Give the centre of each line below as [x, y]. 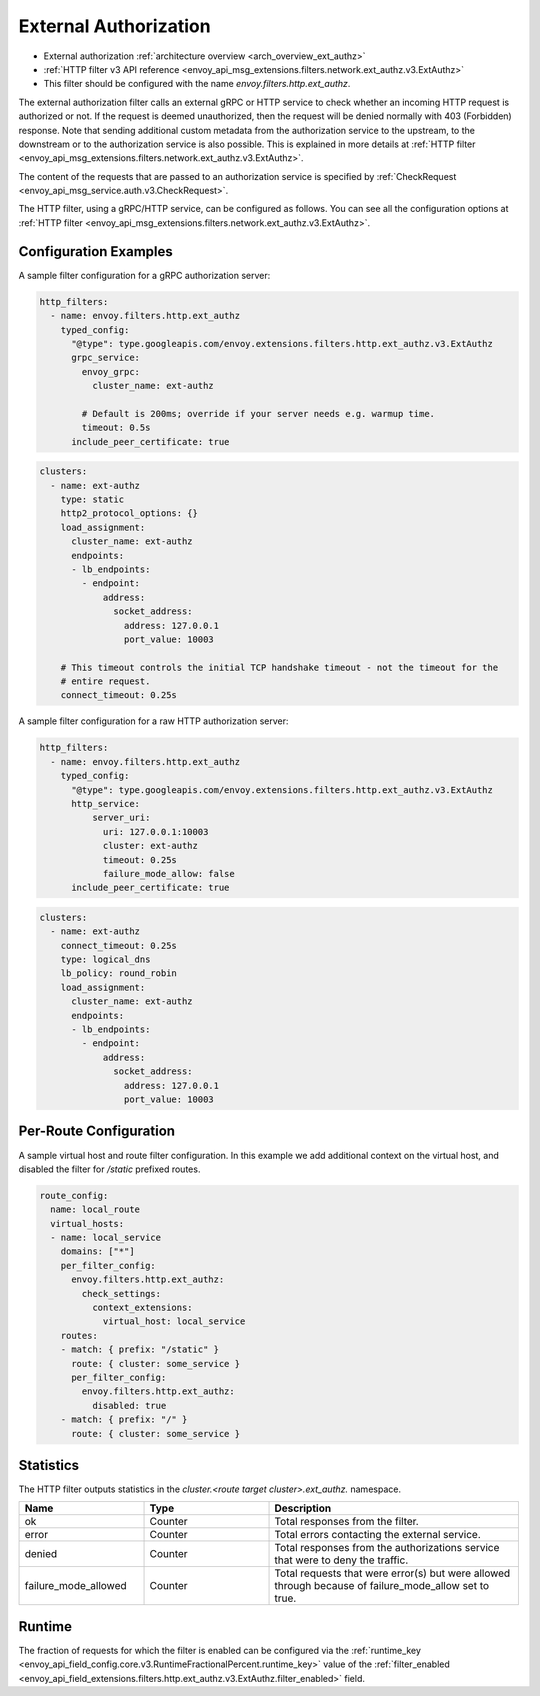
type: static [92, 499]
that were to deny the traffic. [341, 1560]
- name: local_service [106, 1238]
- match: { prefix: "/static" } [140, 1349]
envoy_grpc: [110, 371]
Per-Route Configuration [96, 1131]
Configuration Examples [96, 251]
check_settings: [121, 1293]
